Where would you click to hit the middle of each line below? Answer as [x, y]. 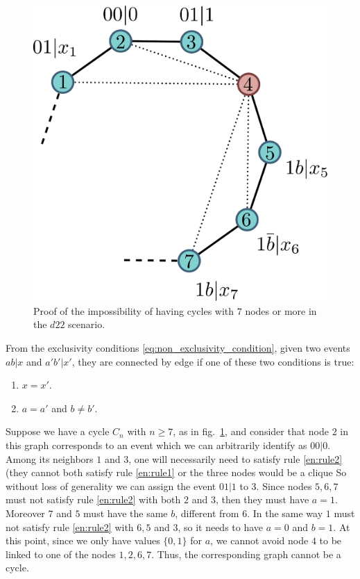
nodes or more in [281, 310]
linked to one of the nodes [61, 554]
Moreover [25, 513]
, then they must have [262, 499]
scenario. [87, 324]
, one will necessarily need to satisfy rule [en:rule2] [235, 458]
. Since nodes [284, 486]
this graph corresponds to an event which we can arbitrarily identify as [156, 445]
